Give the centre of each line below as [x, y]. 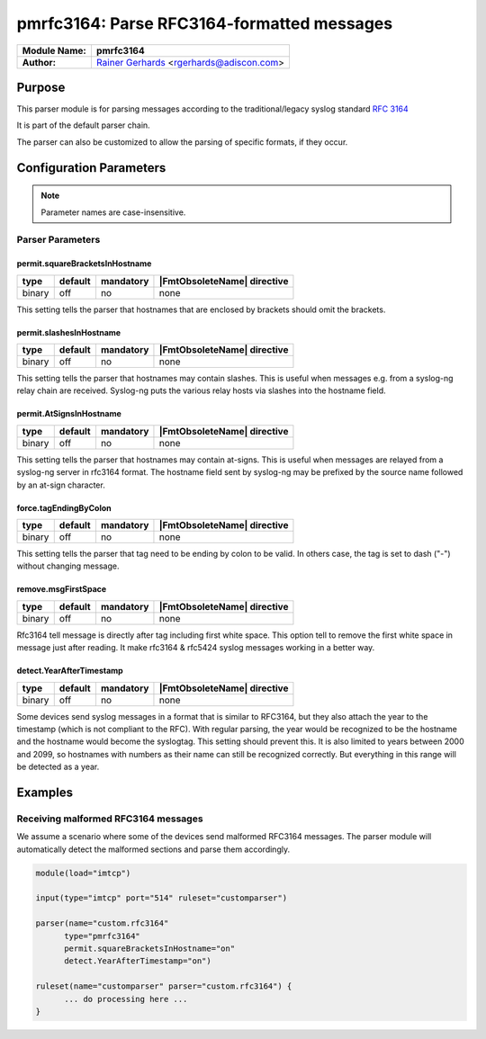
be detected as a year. [58, 767]
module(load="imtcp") [83, 873]
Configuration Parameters [91, 168]
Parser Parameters [58, 240]
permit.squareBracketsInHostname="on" [150, 948]
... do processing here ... [126, 999]
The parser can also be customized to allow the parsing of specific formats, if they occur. [182, 142]
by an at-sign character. [61, 485]
